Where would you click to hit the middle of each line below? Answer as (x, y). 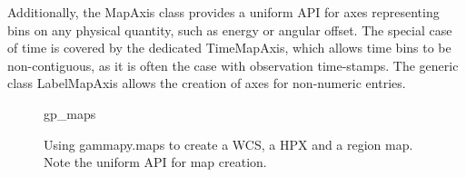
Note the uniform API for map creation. (155, 162)
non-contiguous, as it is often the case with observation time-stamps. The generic (233, 65)
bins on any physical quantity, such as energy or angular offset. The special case (230, 29)
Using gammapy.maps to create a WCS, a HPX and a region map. (228, 144)
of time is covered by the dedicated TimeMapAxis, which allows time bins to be (229, 48)
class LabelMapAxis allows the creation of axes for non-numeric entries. (207, 83)
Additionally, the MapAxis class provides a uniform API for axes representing (223, 12)
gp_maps (70, 113)
